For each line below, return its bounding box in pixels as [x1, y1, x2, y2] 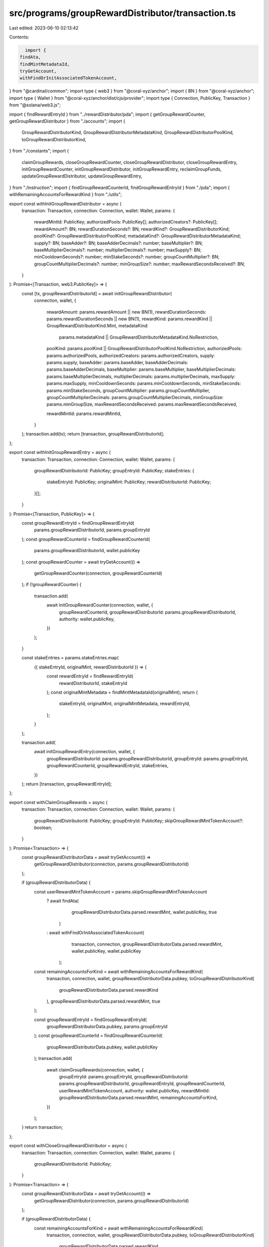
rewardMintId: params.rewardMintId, [46, 411, 122, 416]
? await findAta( [46, 898, 79, 904]
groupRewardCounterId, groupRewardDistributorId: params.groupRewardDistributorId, [59, 609, 237, 615]
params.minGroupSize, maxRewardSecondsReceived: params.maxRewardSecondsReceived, [46, 402, 238, 408]
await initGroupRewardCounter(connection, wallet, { [46, 602, 153, 608]
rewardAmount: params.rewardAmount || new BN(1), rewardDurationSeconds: [46, 309, 207, 315]
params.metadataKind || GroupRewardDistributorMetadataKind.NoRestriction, [59, 334, 219, 340]
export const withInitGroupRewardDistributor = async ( [9, 201, 122, 207]
